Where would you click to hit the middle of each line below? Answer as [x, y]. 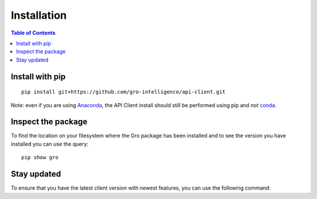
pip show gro [40, 157]
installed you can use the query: [50, 144]
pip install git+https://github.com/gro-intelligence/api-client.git [124, 92]
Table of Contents [33, 33]
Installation [39, 15]
